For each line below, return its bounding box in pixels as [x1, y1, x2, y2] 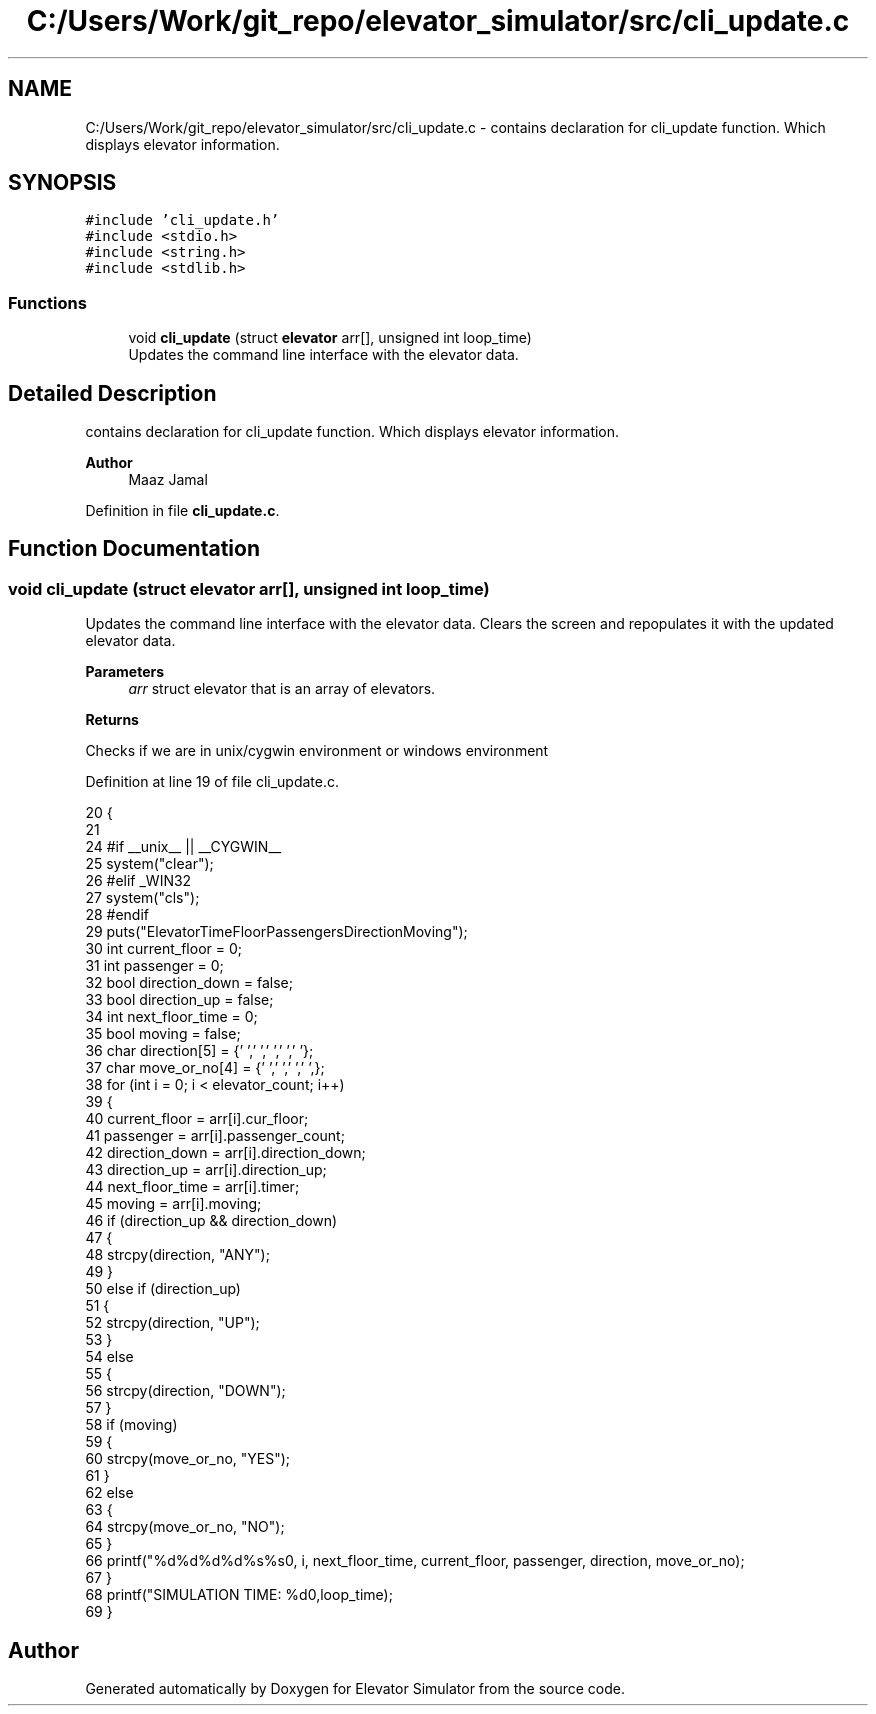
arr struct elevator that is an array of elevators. [128, 680, 436, 698]
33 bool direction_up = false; [85, 991, 274, 1009]
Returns [85, 711, 139, 729]
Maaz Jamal [128, 471, 208, 489]
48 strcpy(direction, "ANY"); [85, 1246, 270, 1264]
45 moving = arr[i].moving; [85, 1195, 262, 1213]
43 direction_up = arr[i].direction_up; [85, 1161, 327, 1179]
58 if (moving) [85, 1416, 178, 1434]
